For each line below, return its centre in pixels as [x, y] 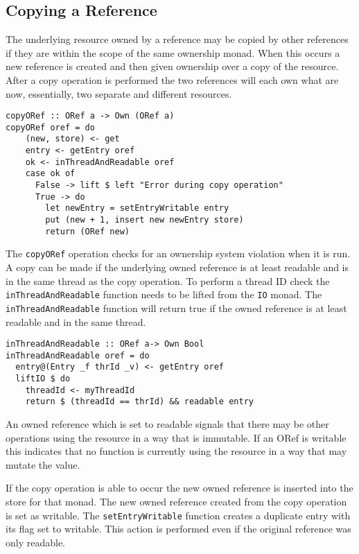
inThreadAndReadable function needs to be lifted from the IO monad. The [164, 294]
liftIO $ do [43, 379]
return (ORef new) [87, 231]
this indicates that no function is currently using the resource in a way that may [176, 451]
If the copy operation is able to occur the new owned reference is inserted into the [179, 488]
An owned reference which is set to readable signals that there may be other [167, 424]
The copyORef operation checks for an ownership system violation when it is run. [178, 253]
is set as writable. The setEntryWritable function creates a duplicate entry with [178, 515]
